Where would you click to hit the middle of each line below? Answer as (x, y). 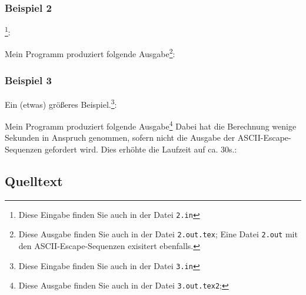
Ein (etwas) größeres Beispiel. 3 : (61, 103)
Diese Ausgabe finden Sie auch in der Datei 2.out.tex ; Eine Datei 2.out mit (158, 234)
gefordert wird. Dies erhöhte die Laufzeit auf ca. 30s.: (141, 149)
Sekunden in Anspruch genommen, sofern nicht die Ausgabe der (120, 137)
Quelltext (34, 181)
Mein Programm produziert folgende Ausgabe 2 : (90, 53)
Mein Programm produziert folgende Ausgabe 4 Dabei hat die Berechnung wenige (151, 125)
